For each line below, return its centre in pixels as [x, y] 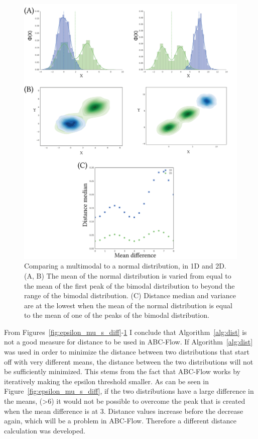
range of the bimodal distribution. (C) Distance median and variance [130, 295]
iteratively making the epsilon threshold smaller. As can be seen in [107, 381]
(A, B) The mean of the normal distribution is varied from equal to [128, 275]
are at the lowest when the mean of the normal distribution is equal [128, 305]
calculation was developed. [45, 430]
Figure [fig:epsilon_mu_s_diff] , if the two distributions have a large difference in [129, 391]
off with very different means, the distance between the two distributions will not [129, 361]
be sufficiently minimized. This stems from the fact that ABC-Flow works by [122, 371]
